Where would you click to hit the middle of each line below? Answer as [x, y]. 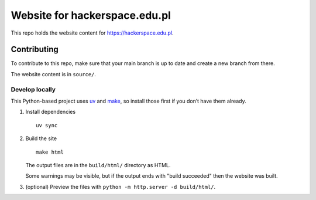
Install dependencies [51, 112]
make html [50, 152]
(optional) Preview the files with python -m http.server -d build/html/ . [121, 187]
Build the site [41, 138]
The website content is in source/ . [54, 74]
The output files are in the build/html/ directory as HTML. [98, 165]
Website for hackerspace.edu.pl [91, 15]
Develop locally [33, 89]
